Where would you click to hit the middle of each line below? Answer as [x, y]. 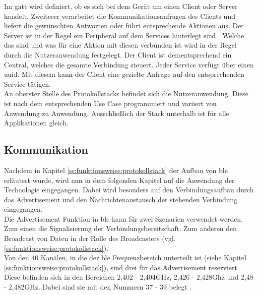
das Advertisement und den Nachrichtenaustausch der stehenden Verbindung [121, 199]
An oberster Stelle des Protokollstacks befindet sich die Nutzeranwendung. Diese [126, 93]
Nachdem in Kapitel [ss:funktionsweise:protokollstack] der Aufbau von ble [116, 170]
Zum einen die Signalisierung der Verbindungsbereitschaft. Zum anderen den [121, 228]
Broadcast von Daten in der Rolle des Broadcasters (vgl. [90, 238]
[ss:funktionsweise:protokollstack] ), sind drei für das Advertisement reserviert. [122, 267]
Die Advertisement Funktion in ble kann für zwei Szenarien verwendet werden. [124, 218]
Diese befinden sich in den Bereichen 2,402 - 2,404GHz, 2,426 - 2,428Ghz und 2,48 [129, 277]
